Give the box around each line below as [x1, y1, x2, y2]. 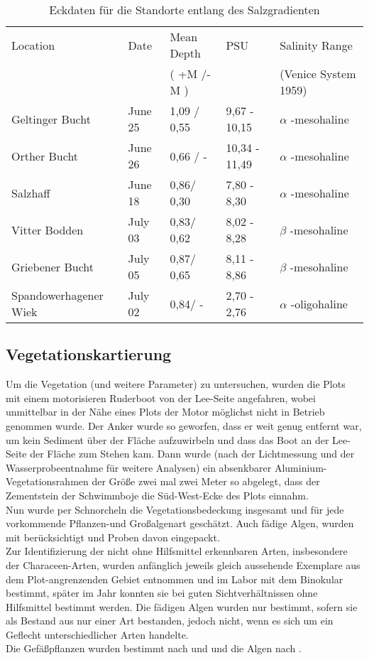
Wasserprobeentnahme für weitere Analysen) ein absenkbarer [6, 460, 272, 475]
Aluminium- [274, 460, 327, 475]
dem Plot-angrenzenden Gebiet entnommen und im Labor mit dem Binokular [6, 571, 343, 586]
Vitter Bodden [11, 221, 84, 238]
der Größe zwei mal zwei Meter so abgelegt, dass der [92, 474, 320, 489]
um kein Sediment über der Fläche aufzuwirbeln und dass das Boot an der [6, 432, 329, 447]
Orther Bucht [11, 147, 79, 164]
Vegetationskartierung [6, 343, 172, 365]
